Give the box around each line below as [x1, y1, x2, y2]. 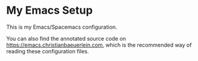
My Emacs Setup [6, 4, 93, 17]
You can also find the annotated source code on [6, 35, 126, 42]
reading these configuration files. [6, 47, 89, 54]
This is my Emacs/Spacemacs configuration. [6, 23, 117, 30]
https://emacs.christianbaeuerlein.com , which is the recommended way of [6, 41, 192, 48]
